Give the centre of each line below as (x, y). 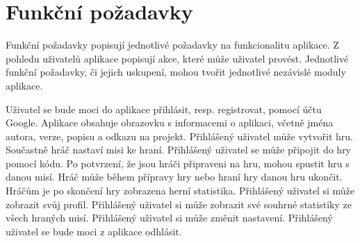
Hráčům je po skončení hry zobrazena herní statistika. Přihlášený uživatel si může (180, 191)
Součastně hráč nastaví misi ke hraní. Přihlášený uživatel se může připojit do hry (179, 150)
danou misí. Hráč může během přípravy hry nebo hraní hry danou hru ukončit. (174, 177)
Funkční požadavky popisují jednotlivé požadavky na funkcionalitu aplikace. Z (172, 45)
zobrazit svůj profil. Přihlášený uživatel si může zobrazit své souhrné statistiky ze (179, 204)
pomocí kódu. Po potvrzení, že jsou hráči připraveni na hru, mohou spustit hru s (178, 163)
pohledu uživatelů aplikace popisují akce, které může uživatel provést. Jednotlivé (177, 58)
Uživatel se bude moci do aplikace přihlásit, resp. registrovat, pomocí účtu (164, 109)
